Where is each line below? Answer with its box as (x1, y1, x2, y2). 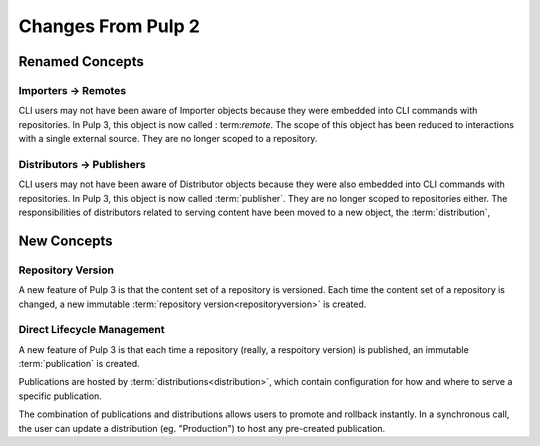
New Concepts (18, 232, 113, 249)
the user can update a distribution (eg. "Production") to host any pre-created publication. (18, 422, 386, 434)
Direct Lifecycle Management (18, 323, 165, 337)
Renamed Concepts (18, 53, 145, 70)
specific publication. (18, 390, 102, 402)
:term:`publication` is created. (18, 358, 140, 370)
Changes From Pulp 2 (18, 15, 200, 37)
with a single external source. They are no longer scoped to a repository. (18, 133, 318, 145)
